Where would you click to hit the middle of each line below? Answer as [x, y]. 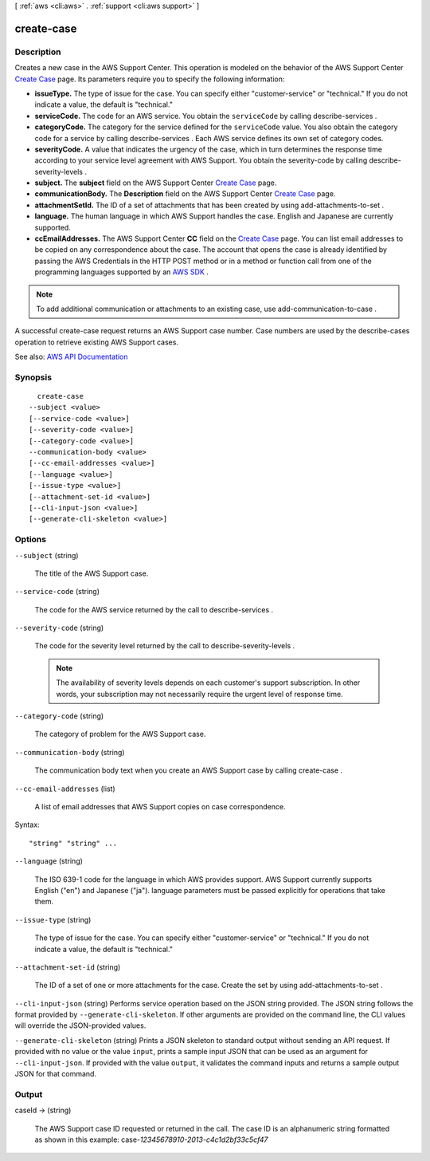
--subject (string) [47, 555]
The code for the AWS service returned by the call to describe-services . [154, 609]
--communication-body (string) [70, 752]
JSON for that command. [56, 1074]
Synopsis [33, 377]
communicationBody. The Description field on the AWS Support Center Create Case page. [185, 194]
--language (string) [49, 861]
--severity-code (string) [59, 628]
